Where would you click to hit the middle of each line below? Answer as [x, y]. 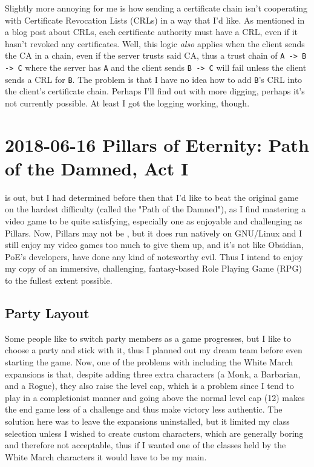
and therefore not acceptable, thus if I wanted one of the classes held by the [146, 445]
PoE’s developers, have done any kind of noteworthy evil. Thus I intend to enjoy [154, 256]
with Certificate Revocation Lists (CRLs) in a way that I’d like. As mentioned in [155, 20]
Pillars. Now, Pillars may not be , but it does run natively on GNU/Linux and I [154, 233]
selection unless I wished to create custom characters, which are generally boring [154, 433]
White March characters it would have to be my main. [106, 456]
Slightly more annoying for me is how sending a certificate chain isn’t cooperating [156, 8]
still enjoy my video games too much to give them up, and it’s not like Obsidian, [154, 245]
